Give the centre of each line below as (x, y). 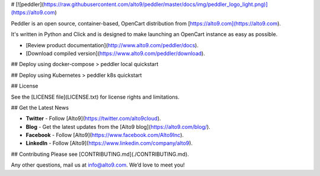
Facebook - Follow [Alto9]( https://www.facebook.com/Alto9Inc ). (105, 135)
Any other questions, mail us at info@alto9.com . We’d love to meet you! (98, 165)
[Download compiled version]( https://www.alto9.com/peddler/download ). (116, 53)
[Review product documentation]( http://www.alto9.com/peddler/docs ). (112, 45)
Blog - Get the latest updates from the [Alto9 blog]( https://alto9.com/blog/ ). (118, 126)
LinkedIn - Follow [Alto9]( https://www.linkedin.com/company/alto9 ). (109, 143)
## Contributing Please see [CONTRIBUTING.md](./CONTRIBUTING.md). (100, 154)
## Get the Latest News (40, 107)
